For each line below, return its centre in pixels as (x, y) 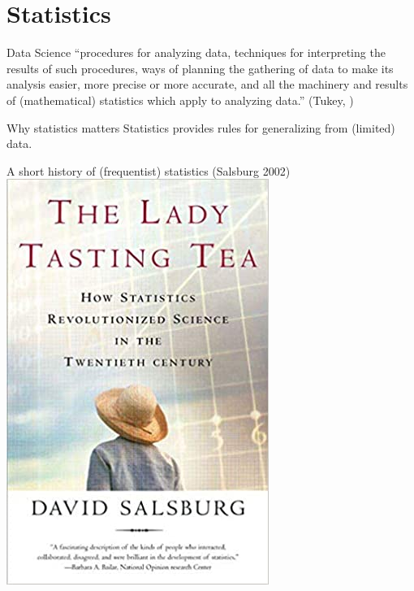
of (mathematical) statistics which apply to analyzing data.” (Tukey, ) (180, 100)
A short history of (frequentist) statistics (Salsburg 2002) (149, 170)
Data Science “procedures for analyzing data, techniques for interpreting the (196, 52)
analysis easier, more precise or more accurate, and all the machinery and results (207, 84)
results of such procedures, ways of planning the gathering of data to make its (200, 68)
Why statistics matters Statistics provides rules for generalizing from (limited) (201, 127)
